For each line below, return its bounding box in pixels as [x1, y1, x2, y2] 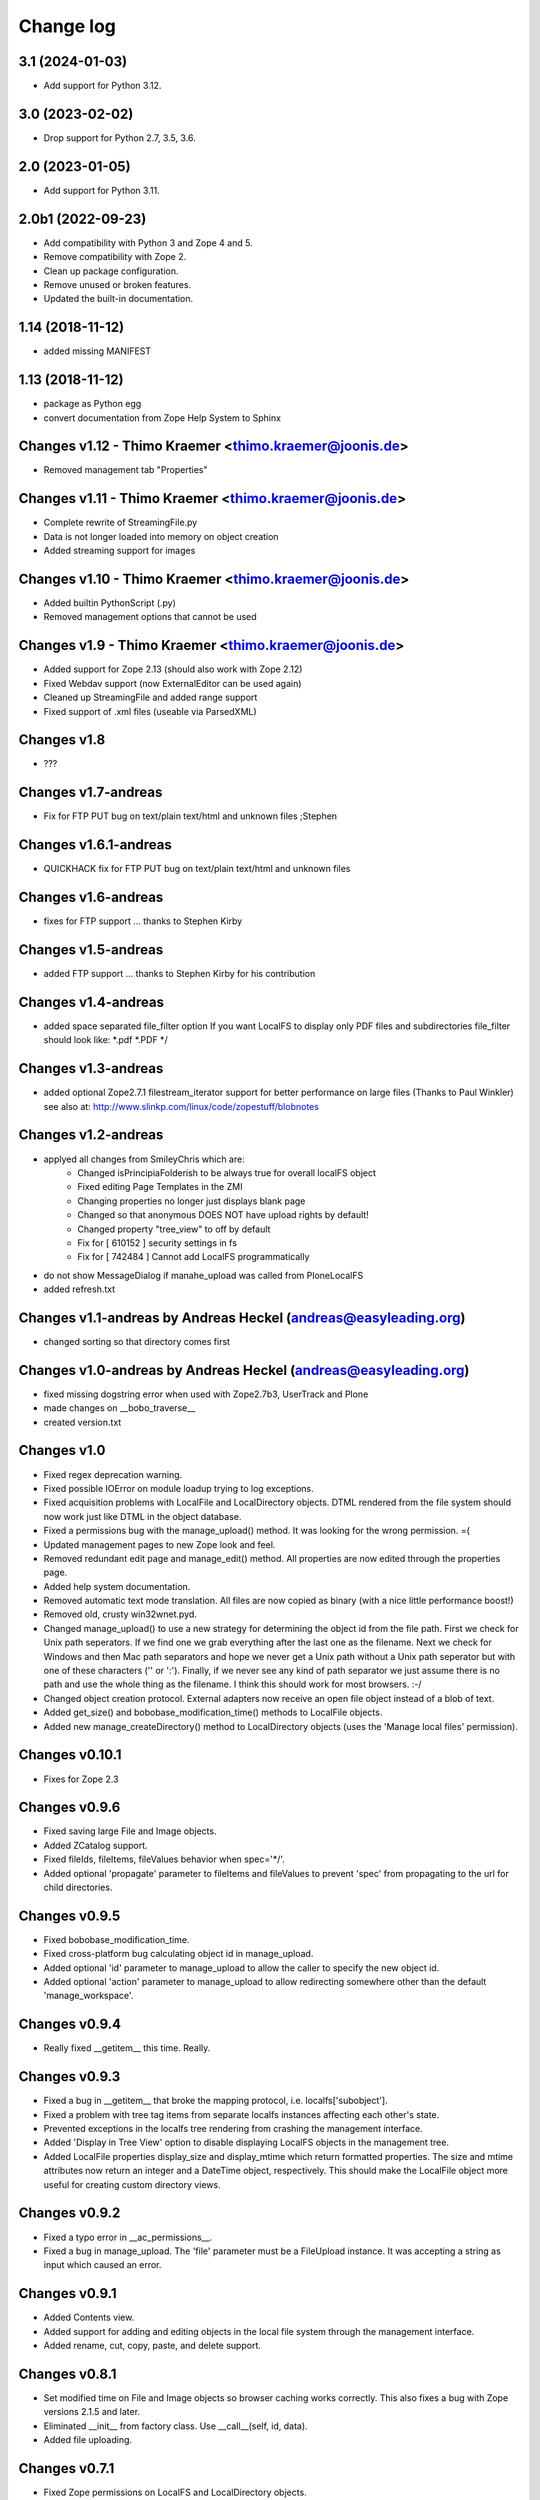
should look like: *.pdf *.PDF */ [43, 1034, 169, 1046]
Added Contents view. [43, 2311, 135, 2324]
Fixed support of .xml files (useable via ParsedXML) [43, 705, 257, 717]
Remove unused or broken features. [43, 278, 192, 290]
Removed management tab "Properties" [43, 464, 209, 476]
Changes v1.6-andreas [18, 889, 164, 906]
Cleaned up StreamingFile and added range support [43, 691, 258, 704]
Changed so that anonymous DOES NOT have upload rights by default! [77, 1209, 369, 1221]
